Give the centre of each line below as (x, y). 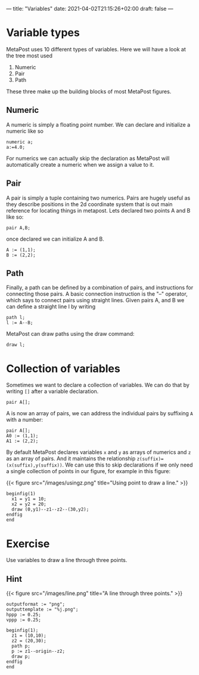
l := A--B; (20, 323)
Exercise (28, 544)
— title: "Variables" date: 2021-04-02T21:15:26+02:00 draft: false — (90, 9)
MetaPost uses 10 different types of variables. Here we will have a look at (96, 49)
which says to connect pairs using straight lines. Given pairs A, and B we (95, 300)
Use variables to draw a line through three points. (67, 560)
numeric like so (25, 131)
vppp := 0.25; (24, 620)
